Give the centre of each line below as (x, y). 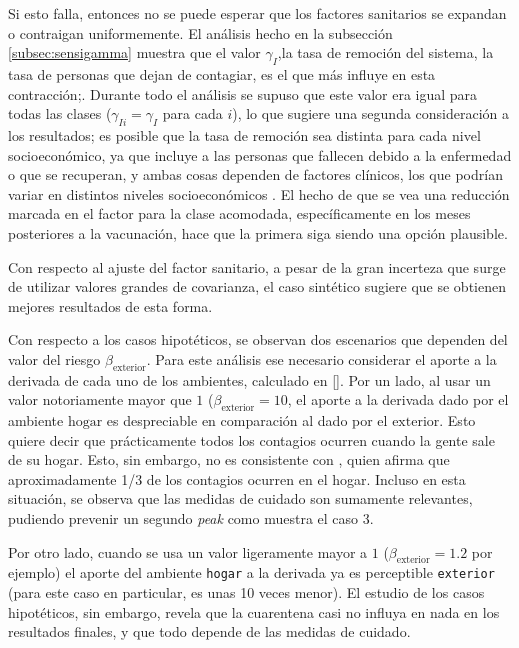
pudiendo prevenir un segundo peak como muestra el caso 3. (191, 518)
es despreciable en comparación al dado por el (247, 420)
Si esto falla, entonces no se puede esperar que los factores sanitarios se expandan (257, 13)
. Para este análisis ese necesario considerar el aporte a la (321, 358)
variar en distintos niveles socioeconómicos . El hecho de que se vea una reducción (259, 193)
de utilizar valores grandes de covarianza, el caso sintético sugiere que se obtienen (257, 286)
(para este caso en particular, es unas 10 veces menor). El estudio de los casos (246, 592)
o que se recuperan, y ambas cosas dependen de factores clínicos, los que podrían (255, 174)
